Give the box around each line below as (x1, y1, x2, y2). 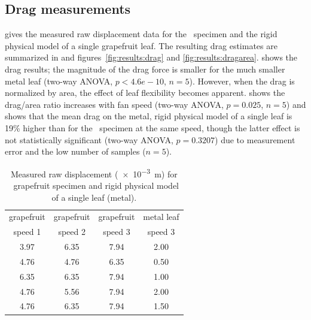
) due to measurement (215, 133, 295, 146)
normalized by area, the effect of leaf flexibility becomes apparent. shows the (5, 86, 285, 99)
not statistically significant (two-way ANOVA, (5, 133, 173, 146)
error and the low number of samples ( (5, 145, 146, 158)
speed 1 (13, 225, 41, 238)
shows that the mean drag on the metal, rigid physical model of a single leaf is (5, 110, 292, 122)
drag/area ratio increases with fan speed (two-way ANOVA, (5, 98, 224, 110)
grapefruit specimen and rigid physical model (13, 179, 179, 191)
